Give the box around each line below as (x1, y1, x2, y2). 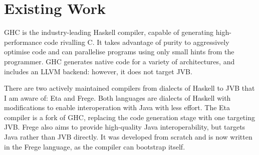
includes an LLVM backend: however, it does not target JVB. (4, 66, 192, 76)
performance (4, 36, 42, 47)
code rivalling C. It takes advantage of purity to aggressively (44, 36, 229, 47)
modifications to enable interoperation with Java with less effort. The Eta (4, 102, 230, 113)
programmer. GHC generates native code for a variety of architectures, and (4, 56, 235, 66)
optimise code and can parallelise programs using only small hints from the (4, 46, 234, 57)
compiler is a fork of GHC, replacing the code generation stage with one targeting (4, 112, 255, 122)
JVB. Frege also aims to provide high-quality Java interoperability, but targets (4, 122, 245, 132)
